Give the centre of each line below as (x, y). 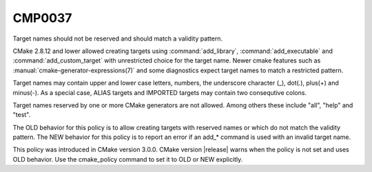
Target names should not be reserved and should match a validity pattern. (118, 39)
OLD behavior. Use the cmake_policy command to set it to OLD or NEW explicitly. (128, 159)
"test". (22, 115)
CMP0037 (42, 18)
